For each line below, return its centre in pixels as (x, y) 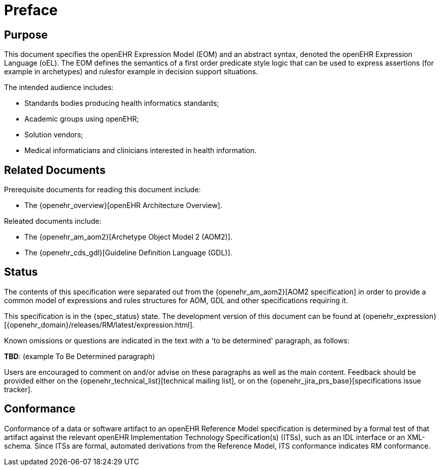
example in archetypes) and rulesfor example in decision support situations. (131, 72)
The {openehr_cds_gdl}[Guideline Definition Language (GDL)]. (129, 253)
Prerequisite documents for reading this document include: (103, 190)
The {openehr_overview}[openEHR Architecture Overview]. (123, 205)
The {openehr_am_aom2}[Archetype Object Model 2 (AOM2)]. (129, 237)
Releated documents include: (53, 221)
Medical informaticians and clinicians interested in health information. (140, 151)
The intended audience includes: (59, 87)
